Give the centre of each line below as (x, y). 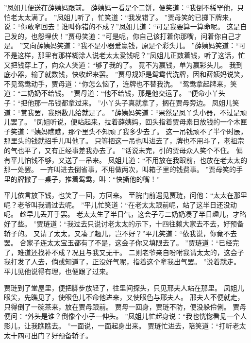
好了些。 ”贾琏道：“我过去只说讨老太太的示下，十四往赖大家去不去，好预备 (124, 224)
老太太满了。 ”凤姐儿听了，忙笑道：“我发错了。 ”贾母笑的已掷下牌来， (123, 17)
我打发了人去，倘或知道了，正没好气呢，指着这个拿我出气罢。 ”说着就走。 (122, 262)
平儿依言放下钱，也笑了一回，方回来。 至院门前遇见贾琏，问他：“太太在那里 (126, 195)
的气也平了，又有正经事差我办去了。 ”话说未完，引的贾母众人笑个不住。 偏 (123, 150)
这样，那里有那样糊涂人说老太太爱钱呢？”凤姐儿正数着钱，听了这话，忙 (131, 55)
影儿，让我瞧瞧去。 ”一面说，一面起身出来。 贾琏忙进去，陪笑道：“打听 (118, 326)
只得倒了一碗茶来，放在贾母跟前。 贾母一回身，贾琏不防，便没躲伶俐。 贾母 (125, 306)
